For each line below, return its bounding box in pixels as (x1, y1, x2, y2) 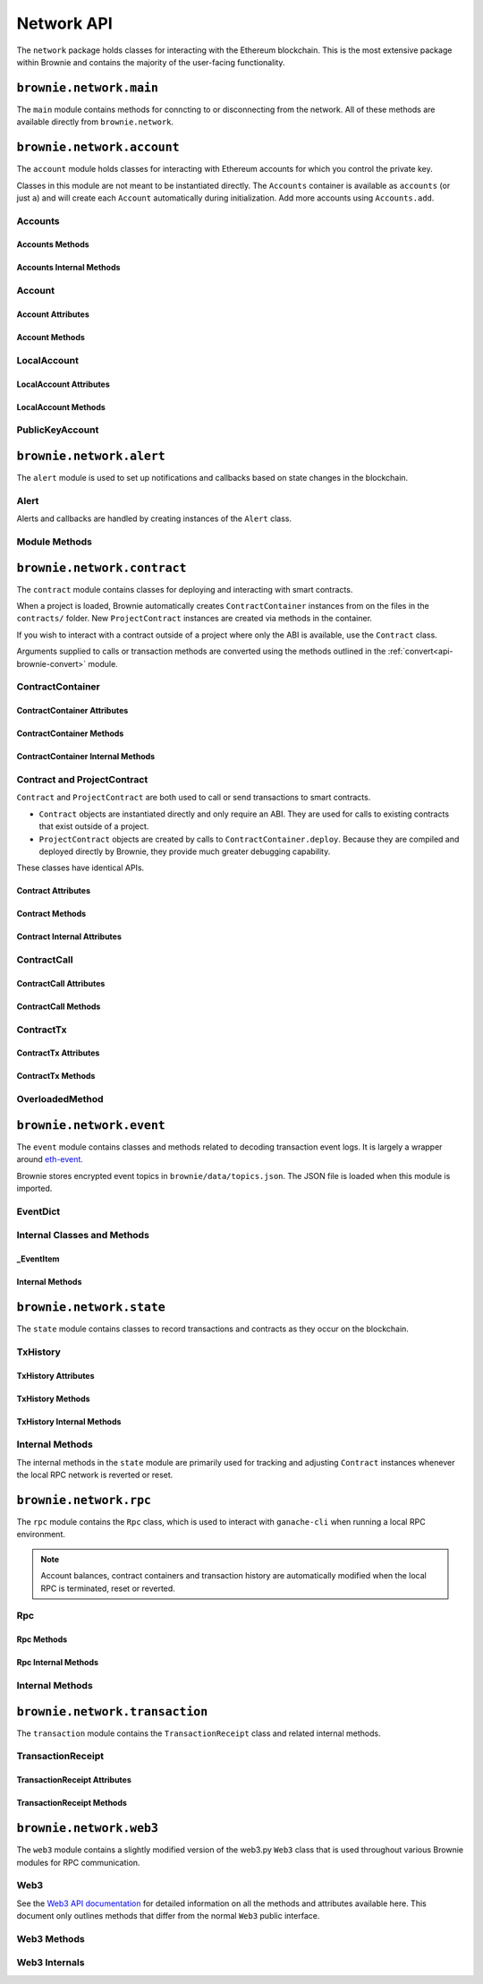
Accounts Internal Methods (16, 262, 121, 273)
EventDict (16, 1205, 61, 1218)
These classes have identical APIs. (16, 862, 145, 873)
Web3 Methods (16, 1932, 85, 1945)
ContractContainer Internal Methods (16, 751, 156, 762)
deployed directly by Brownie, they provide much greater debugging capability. (38, 846, 331, 857)
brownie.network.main (16, 81, 158, 95)
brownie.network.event (16, 1117, 165, 1133)
